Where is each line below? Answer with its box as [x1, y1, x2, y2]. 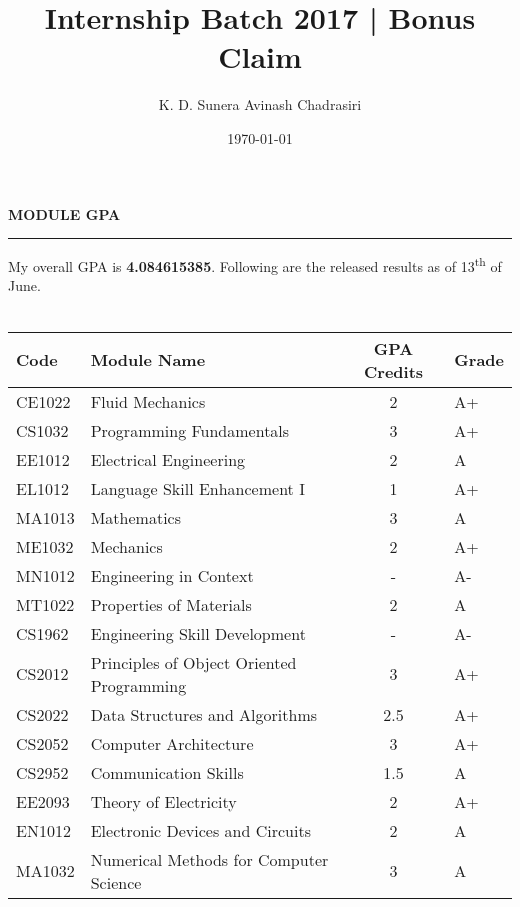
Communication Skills [90, 760, 244, 784]
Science [90, 870, 142, 894]
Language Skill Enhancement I [90, 476, 305, 500]
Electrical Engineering [90, 447, 246, 471]
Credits [364, 359, 424, 383]
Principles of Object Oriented [90, 650, 297, 674]
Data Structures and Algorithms [90, 702, 318, 726]
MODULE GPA [8, 203, 121, 224]
